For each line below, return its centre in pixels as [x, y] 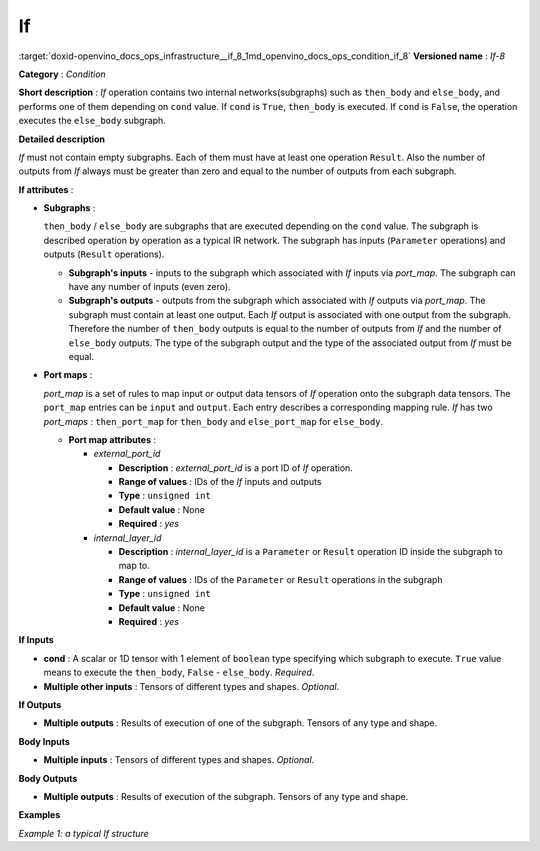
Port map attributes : [112, 439]
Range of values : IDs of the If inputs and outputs [220, 482]
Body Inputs [44, 741]
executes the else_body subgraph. [92, 121]
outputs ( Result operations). [104, 254]
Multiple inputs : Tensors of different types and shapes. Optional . [179, 760]
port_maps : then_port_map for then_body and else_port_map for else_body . [213, 421]
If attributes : [46, 189]
